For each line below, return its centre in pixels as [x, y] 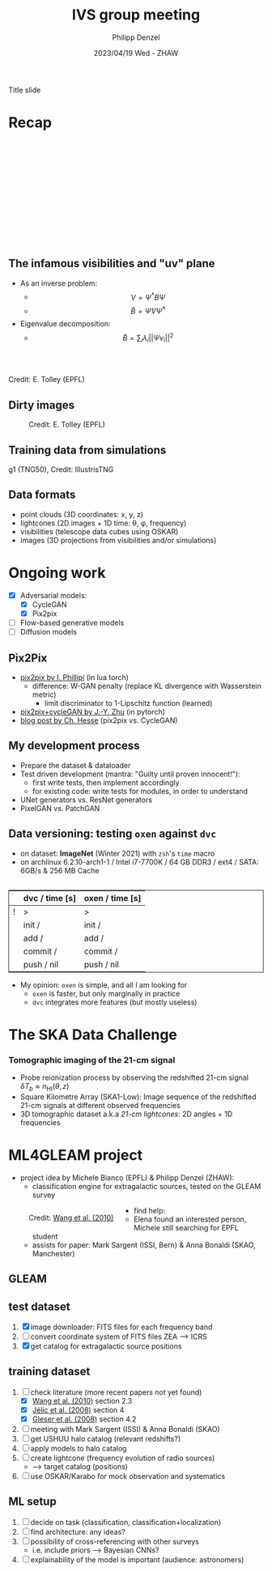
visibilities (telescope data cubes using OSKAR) [99, 531]
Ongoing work [57, 573]
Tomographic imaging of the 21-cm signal [92, 1060]
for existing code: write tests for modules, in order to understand [140, 791]
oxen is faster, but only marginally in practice [106, 993]
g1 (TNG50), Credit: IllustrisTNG [61, 469]
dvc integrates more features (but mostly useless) [115, 1002]
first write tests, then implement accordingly [106, 782]
